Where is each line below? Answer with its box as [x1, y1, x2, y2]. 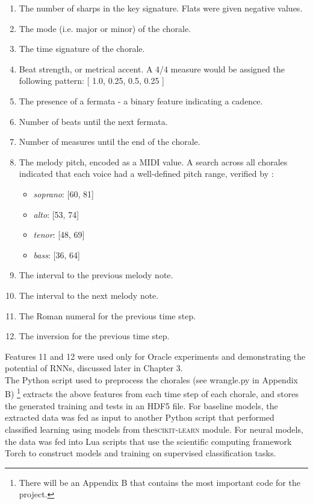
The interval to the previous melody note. [19, 269, 173, 281]
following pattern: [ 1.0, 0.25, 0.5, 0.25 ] [19, 74, 164, 87]
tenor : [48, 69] [33, 228, 85, 241]
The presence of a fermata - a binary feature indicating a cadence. [19, 94, 263, 107]
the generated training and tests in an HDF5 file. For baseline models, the [5, 399, 278, 412]
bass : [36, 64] [33, 248, 80, 261]
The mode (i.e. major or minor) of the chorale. [19, 22, 191, 34]
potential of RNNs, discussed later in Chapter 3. [5, 362, 183, 374]
